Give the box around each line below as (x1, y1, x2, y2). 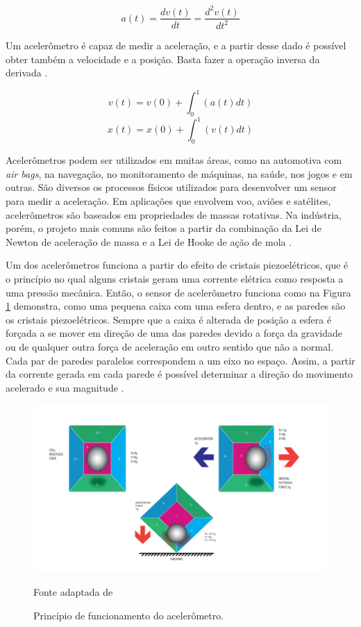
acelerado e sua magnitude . (6, 380, 124, 394)
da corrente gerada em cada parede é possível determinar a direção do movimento (6, 367, 353, 381)
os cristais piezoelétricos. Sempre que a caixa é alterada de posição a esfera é (6, 312, 332, 326)
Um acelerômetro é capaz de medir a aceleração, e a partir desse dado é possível (6, 37, 346, 52)
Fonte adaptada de (33, 585, 113, 599)
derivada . (6, 65, 48, 80)
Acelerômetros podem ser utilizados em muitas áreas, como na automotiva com (6, 153, 342, 167)
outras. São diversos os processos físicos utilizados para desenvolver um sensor (6, 180, 337, 194)
